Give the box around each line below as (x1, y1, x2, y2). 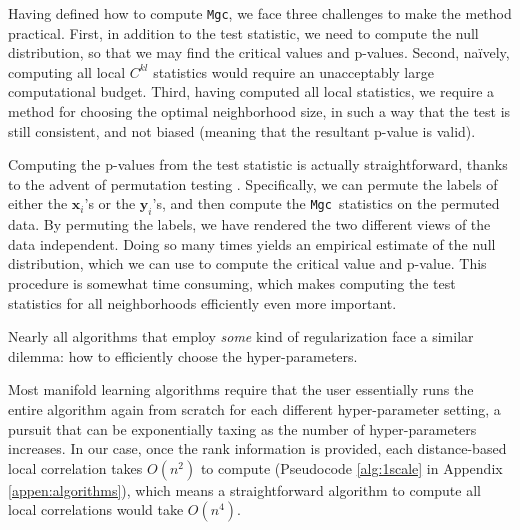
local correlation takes (8, 457, 143, 478)
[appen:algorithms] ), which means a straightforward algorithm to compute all (8, 479, 481, 500)
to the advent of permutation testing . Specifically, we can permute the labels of (8, 173, 498, 194)
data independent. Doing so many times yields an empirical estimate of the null (8, 233, 496, 254)
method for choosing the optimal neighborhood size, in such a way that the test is (8, 101, 511, 122)
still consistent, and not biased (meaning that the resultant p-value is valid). (8, 120, 476, 141)
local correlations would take (8, 499, 184, 520)
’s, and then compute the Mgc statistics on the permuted (152, 193, 500, 214)
